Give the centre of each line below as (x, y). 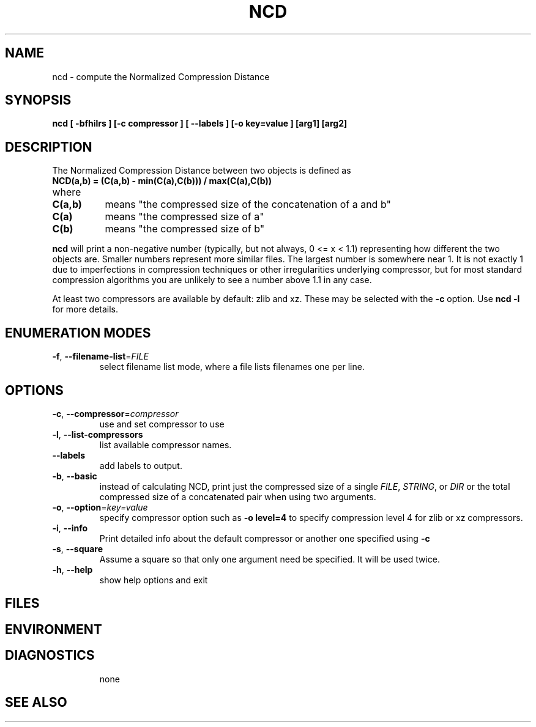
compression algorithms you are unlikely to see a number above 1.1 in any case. (212, 280)
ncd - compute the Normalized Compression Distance (161, 76)
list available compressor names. (166, 445)
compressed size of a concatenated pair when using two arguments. (238, 496)
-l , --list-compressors (98, 434)
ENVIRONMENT (54, 629)
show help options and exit (154, 580)
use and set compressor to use (162, 424)
